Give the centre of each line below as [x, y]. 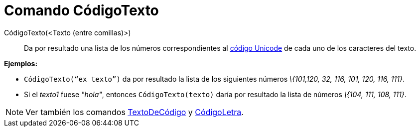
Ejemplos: [21, 63]
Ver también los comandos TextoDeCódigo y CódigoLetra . [135, 112]
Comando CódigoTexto [81, 10]
